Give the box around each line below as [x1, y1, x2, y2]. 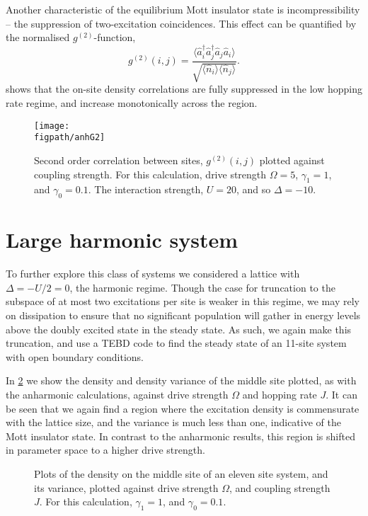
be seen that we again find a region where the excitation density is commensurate [6, 401, 360, 415]
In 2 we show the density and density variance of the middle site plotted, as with [6, 373, 357, 388]
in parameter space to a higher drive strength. [6, 442, 205, 457]
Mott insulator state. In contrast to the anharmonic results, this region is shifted [6, 428, 355, 443]
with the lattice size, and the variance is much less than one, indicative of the [6, 415, 341, 430]
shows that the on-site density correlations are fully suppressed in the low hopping [6, 81, 362, 96]
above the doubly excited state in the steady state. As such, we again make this [6, 321, 352, 336]
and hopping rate [242, 387, 317, 401]
